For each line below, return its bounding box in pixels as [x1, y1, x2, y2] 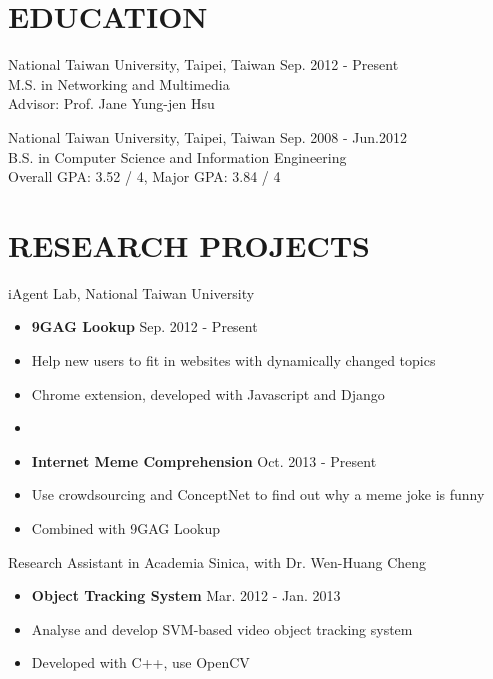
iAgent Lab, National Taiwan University [8, 282, 255, 303]
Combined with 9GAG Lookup [31, 517, 221, 538]
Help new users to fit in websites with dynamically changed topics [31, 350, 436, 370]
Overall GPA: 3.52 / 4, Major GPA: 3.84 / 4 [8, 166, 281, 187]
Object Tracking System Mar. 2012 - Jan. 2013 [31, 585, 341, 606]
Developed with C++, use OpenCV [31, 652, 250, 673]
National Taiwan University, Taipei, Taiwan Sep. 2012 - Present [8, 54, 399, 75]
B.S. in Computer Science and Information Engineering [8, 146, 347, 167]
